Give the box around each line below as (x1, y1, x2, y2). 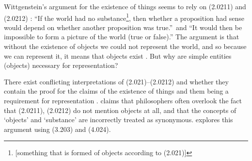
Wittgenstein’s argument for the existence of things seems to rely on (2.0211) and (4, 1, 246, 11)
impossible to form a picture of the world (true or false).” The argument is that (4, 32, 239, 42)
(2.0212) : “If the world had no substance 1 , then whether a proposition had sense (4, 11, 244, 23)
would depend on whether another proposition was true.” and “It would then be (4, 22, 242, 32)
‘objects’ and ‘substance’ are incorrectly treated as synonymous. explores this (4, 114, 233, 125)
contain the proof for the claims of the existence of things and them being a (4, 86, 229, 96)
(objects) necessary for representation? (4, 60, 118, 70)
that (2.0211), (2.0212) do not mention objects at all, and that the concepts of (4, 105, 236, 115)
